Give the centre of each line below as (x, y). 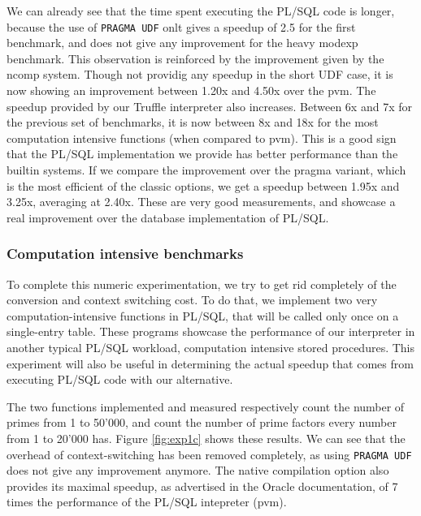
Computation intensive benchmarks (125, 254)
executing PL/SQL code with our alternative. (120, 379)
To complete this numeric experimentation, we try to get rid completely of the (202, 284)
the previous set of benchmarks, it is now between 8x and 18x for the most (193, 122)
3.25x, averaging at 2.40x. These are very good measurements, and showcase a (201, 202)
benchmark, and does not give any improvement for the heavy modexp (182, 43)
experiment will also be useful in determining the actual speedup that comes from (210, 363)
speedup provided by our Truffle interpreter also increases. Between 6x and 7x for (209, 106)
